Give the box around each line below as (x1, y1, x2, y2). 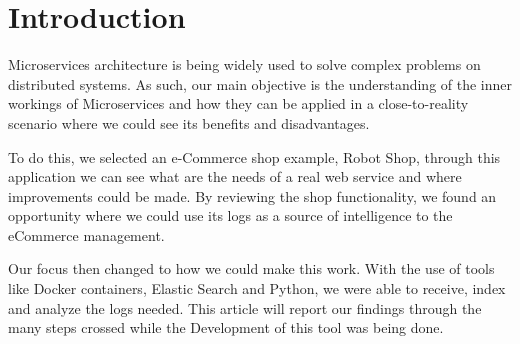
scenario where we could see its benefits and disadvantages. (8, 112, 370, 133)
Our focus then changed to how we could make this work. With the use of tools (8, 258, 495, 279)
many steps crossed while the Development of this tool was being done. (8, 317, 444, 338)
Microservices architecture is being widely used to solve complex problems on (8, 54, 481, 75)
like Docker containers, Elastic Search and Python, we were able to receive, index (8, 278, 506, 299)
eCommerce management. (8, 224, 165, 245)
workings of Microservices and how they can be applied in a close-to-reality (8, 93, 469, 114)
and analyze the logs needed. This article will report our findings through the (8, 297, 482, 318)
